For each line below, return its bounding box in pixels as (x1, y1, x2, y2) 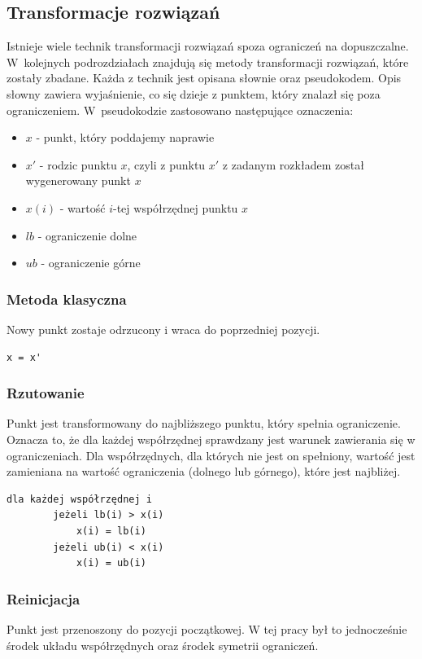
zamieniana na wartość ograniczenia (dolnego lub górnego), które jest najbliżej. (7, 463, 401, 480)
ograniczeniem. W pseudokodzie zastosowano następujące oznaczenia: (7, 101, 354, 118)
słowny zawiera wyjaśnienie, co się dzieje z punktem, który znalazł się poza (7, 85, 381, 102)
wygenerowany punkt (25, 172, 131, 189)
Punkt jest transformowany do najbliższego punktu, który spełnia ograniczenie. (7, 415, 401, 432)
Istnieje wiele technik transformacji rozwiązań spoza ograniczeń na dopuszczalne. (7, 37, 409, 55)
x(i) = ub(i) (76, 557, 146, 569)
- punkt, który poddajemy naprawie (36, 129, 215, 146)
